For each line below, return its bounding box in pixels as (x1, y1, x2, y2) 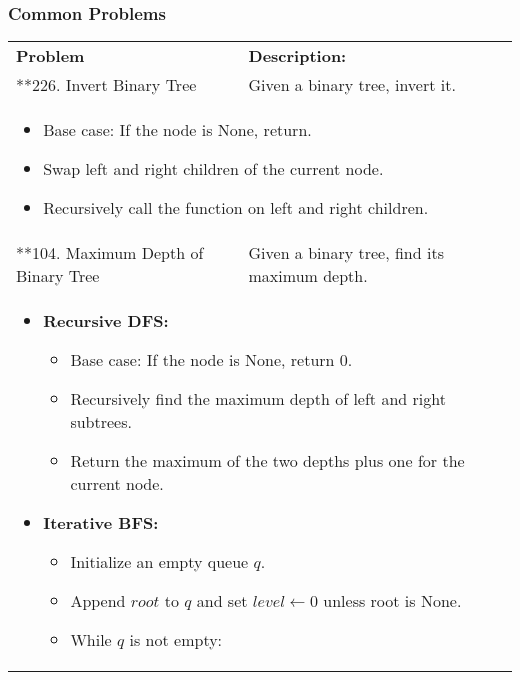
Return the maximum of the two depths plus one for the (70, 449, 465, 473)
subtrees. (70, 410, 132, 434)
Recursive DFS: (43, 309, 169, 333)
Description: (248, 44, 347, 68)
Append (70, 589, 126, 613)
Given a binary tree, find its (248, 241, 444, 265)
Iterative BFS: (43, 511, 159, 535)
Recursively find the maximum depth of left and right (70, 387, 446, 411)
